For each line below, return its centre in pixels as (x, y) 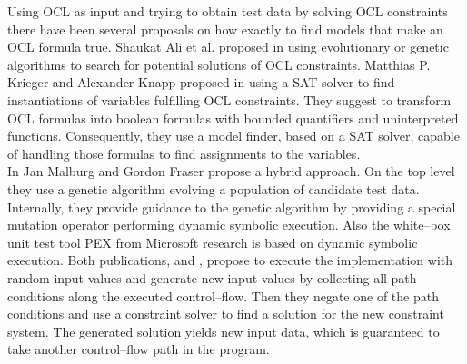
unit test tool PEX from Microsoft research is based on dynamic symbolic (213, 242)
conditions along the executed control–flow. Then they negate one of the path (223, 295)
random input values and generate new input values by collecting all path (212, 277)
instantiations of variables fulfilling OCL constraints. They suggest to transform (229, 99)
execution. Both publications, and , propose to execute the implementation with (230, 260)
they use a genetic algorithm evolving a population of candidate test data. (214, 188)
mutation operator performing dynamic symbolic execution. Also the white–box (229, 225)
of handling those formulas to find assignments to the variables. (184, 153)
